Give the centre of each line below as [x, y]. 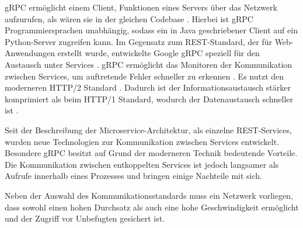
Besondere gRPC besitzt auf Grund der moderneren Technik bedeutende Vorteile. [151, 153]
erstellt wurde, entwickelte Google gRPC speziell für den [159, 53]
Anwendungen [30, 53]
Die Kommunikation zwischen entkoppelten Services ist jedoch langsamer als [142, 164]
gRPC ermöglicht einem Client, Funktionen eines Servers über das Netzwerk [141, 7]
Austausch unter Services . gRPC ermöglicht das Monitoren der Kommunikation [149, 64]
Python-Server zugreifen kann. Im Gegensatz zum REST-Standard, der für [138, 41]
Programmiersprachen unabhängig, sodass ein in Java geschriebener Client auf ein [151, 30]
